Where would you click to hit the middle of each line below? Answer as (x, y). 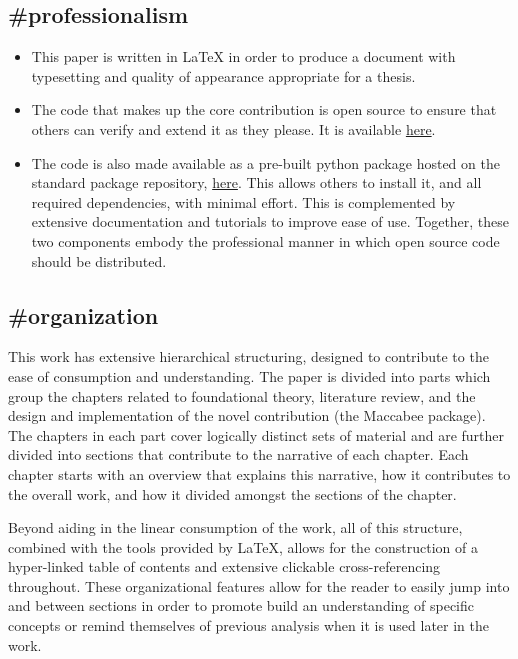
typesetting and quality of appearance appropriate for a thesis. (223, 75)
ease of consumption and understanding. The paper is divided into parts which (249, 375)
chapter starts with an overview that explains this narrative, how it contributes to (259, 473)
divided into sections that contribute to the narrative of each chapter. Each (238, 454)
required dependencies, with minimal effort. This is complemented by (243, 201)
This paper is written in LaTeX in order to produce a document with (243, 56)
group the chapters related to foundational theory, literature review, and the (242, 395)
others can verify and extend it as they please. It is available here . (233, 128)
